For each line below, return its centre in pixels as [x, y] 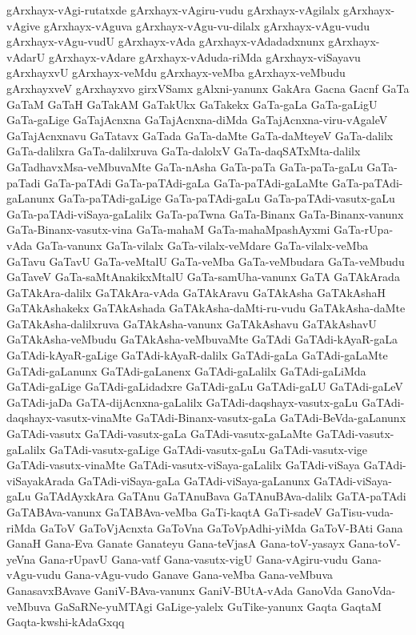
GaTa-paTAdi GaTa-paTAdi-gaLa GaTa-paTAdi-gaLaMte [186, 182]
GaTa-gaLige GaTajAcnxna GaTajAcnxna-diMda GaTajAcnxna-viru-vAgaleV [197, 120]
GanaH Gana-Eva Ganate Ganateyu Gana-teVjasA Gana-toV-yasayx [176, 543]
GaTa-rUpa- [364, 229]
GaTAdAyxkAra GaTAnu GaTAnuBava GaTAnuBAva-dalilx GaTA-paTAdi [220, 496]
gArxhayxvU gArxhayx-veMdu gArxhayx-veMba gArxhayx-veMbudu [176, 72]
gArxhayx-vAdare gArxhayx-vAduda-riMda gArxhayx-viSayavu [204, 56]
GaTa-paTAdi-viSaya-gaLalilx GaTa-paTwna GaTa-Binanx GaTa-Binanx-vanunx [205, 213]
